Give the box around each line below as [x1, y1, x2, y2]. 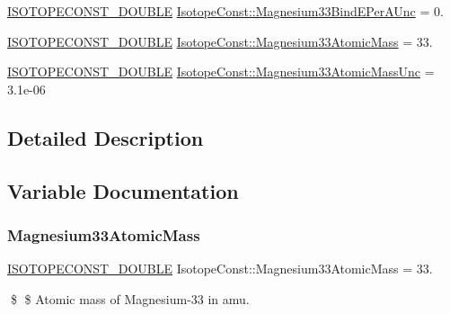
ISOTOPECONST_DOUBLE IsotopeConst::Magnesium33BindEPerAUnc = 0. [7, 2, 444, 20]
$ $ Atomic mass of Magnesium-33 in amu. [10, 289, 250, 308]
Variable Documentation [7, 176, 239, 204]
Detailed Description [7, 123, 204, 151]
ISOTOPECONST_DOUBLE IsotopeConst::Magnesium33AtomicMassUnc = [7, 62, 435, 81]
